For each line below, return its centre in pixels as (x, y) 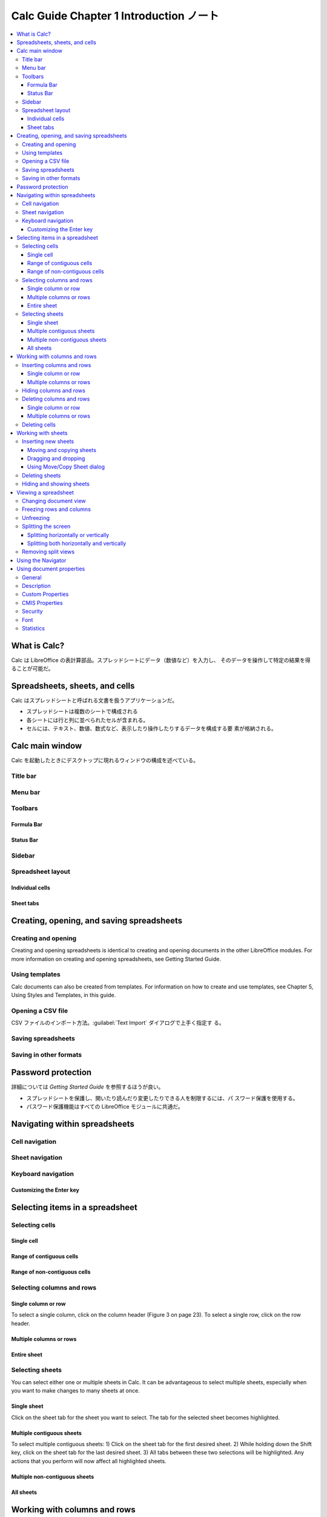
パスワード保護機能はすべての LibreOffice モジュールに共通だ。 (105, 1107)
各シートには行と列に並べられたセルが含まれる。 (87, 720)
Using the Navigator (41, 560)
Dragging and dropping (56, 459)
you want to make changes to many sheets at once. (75, 1391)
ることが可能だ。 (32, 669)
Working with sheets (42, 433)
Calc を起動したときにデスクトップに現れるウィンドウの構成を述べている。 (105, 760)
